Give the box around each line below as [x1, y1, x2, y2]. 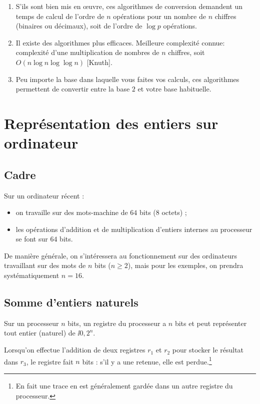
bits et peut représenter [174, 317, 247, 328]
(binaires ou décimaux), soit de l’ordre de [15, 20, 142, 31]
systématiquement [4, 270, 59, 280]
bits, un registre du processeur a [67, 317, 166, 328]
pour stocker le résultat [172, 344, 244, 355]
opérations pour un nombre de [113, 10, 206, 21]
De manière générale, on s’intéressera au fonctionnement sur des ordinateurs [4, 250, 237, 260]
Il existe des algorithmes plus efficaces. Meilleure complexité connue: [15, 37, 225, 47]
